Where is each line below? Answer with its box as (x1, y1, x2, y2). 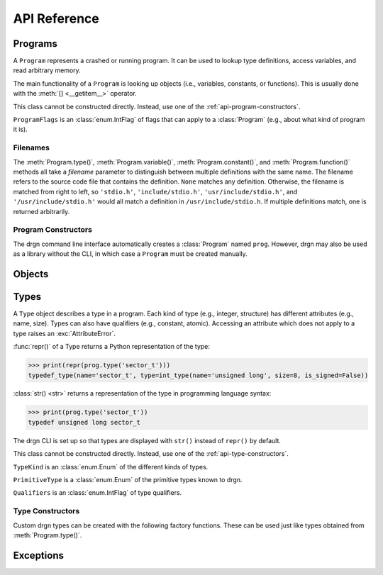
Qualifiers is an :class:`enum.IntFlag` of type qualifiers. (13, 489, 182, 497)
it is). (13, 125, 28, 134)
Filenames (13, 143, 50, 152)
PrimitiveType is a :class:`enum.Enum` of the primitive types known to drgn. (13, 476, 243, 484)
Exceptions (13, 549, 64, 562)
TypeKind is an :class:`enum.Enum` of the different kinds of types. (13, 462, 209, 471)
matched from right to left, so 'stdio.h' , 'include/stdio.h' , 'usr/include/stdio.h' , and (13, 187, 298, 196)
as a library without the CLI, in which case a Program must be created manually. (13, 250, 248, 258)
